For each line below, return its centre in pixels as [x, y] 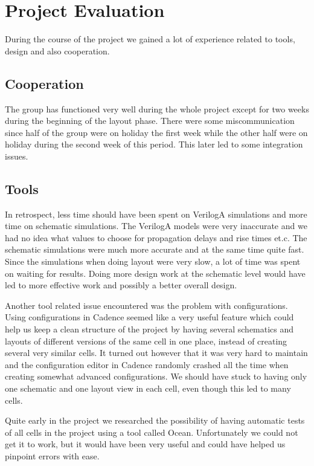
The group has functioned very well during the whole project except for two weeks [157, 108]
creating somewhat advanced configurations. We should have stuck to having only [156, 376]
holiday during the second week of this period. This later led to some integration [154, 144]
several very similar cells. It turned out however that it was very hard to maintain [156, 353]
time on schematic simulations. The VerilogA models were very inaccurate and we [156, 226]
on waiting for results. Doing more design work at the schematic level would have [155, 273]
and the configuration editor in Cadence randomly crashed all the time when [147, 364]
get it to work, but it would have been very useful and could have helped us [145, 444]
